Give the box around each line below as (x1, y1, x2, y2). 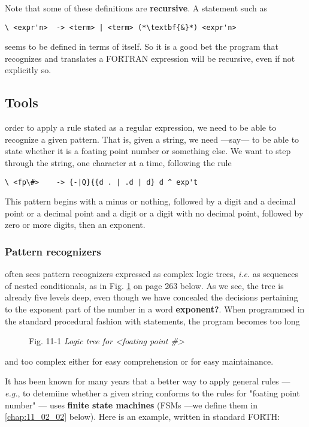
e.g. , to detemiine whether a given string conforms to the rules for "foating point (5, 387, 300, 399)
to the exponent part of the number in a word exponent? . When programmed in (5, 303, 305, 315)
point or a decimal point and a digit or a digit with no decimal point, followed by (5, 206, 304, 219)
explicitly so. (5, 64, 51, 76)
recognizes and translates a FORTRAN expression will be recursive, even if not (5, 52, 295, 64)
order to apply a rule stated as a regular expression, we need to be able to (5, 121, 277, 134)
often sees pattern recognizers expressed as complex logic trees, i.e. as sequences (5, 267, 298, 280)
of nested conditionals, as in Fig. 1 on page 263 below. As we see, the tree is (5, 279, 284, 291)
